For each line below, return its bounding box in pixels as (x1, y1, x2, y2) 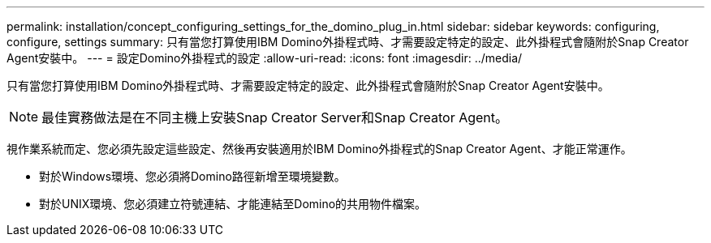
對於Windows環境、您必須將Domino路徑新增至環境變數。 (39, 169, 346, 183)
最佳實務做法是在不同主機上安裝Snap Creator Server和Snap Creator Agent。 (41, 109, 509, 126)
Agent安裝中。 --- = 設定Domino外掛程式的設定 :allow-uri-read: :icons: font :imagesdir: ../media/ (6, 51, 523, 65)
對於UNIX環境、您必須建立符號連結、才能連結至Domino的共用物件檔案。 (39, 197, 427, 211)
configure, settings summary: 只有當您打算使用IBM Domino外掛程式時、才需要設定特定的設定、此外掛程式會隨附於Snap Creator (6, 35, 689, 49)
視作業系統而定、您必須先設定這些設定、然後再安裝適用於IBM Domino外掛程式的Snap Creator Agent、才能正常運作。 (6, 142, 632, 156)
